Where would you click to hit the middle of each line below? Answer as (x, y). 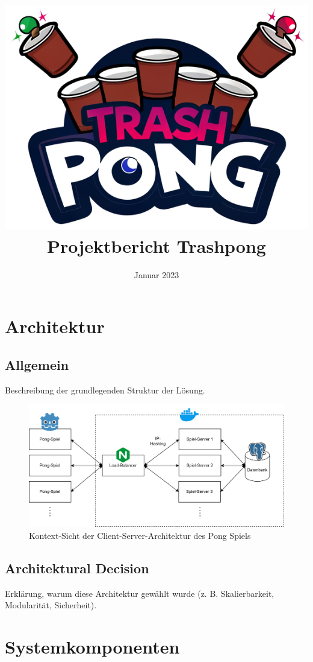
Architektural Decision (77, 568)
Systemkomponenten (92, 647)
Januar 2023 (156, 274)
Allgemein (37, 364)
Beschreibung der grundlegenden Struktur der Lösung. (105, 390)
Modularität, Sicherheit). (51, 605)
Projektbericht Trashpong (156, 245)
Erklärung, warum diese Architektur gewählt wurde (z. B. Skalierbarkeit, (140, 593)
